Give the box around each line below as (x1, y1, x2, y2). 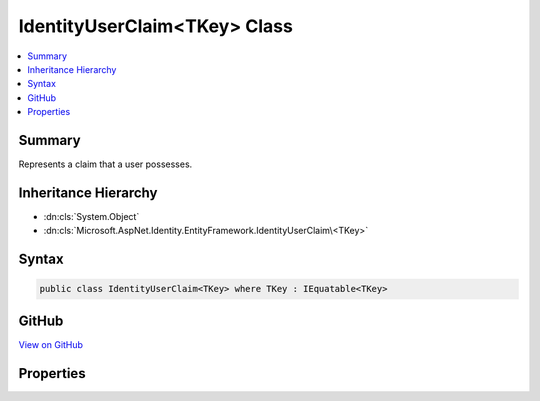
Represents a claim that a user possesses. (18, 158, 193, 170)
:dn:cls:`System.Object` (43, 210, 140, 222)
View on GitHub (18, 338, 84, 350)
